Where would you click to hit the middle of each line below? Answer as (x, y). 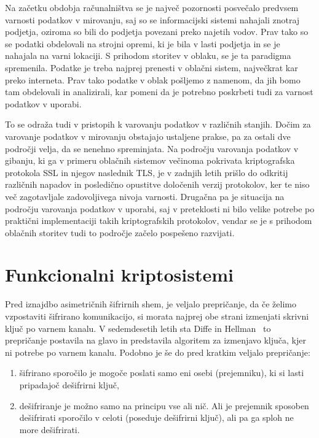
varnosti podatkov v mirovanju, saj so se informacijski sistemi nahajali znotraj (152, 19)
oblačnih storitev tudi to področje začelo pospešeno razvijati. (120, 232)
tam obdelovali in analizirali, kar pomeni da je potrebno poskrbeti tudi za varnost (159, 92)
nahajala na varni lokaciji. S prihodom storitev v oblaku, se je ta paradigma (148, 56)
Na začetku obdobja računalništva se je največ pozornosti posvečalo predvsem (152, 7)
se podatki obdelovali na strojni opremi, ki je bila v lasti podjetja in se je (143, 43)
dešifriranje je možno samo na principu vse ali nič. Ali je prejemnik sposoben (164, 405)
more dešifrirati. (49, 429)
